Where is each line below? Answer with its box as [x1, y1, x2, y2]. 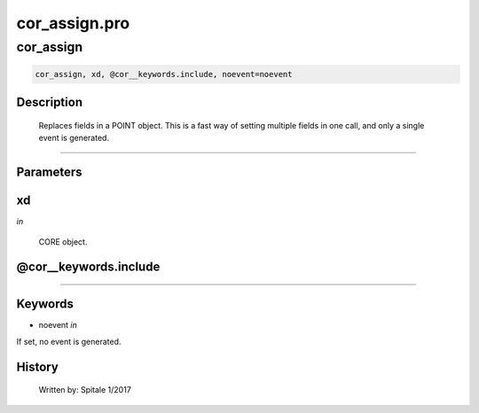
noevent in [38, 320, 77, 331]
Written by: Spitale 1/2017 [38, 385, 132, 395]
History [16, 359, 59, 374]
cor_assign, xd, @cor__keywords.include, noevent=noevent [35, 69, 293, 79]
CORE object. [38, 236, 88, 247]
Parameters [16, 165, 82, 179]
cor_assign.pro [16, 13, 130, 33]
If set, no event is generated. [16, 336, 122, 347]
